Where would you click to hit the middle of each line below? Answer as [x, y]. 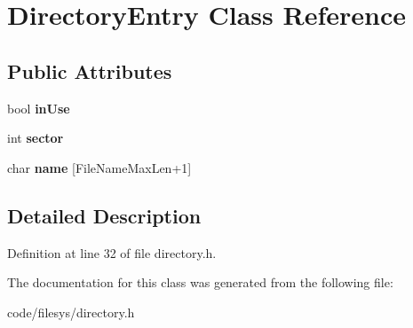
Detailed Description [104, 215]
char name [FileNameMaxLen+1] [99, 167]
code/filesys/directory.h [71, 312]
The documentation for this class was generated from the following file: [200, 282]
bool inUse [39, 108]
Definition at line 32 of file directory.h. [112, 252]
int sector [36, 138]
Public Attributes [90, 70]
